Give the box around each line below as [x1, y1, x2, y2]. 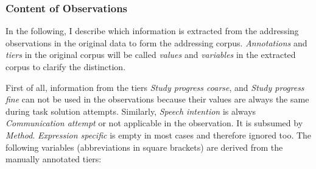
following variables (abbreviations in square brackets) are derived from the [5, 140, 283, 153]
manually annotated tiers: [5, 153, 102, 165]
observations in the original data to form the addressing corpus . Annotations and [5, 36, 307, 49]
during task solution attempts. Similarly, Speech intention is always [5, 104, 256, 117]
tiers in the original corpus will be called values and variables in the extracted [5, 48, 296, 61]
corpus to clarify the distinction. [5, 60, 126, 73]
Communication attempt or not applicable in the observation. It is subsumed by [5, 117, 303, 129]
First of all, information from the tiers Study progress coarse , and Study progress [5, 81, 304, 93]
